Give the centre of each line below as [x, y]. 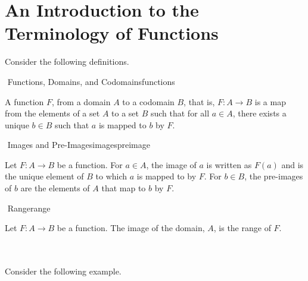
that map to [124, 188]
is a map [270, 101]
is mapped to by [167, 176]
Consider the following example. [63, 271]
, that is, [199, 101]
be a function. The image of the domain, [131, 228]
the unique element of [44, 176]
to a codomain [148, 101]
